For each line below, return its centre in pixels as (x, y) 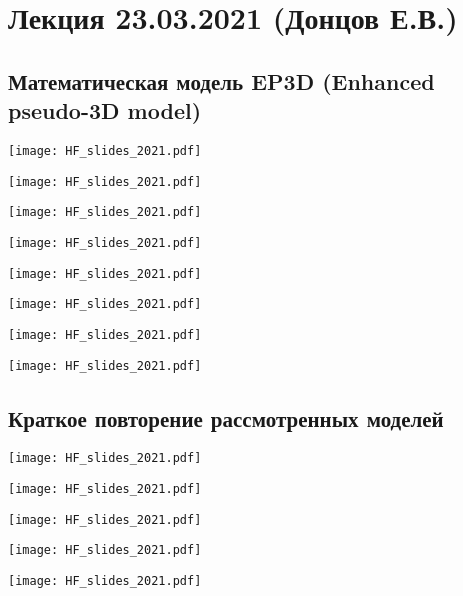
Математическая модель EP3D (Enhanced (221, 80)
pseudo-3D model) (105, 110)
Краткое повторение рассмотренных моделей (226, 417)
